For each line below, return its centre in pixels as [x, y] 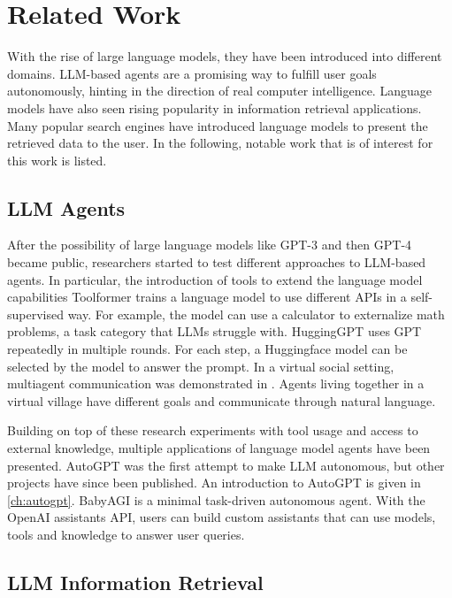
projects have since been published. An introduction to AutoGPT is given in [214, 483]
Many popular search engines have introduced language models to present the [218, 125]
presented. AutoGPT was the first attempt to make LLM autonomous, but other [226, 465]
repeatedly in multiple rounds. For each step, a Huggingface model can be [207, 349]
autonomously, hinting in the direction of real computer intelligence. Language [219, 91]
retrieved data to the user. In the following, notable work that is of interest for [220, 143]
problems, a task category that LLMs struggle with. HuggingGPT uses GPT [215, 331]
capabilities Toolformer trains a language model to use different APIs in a [207, 297]
